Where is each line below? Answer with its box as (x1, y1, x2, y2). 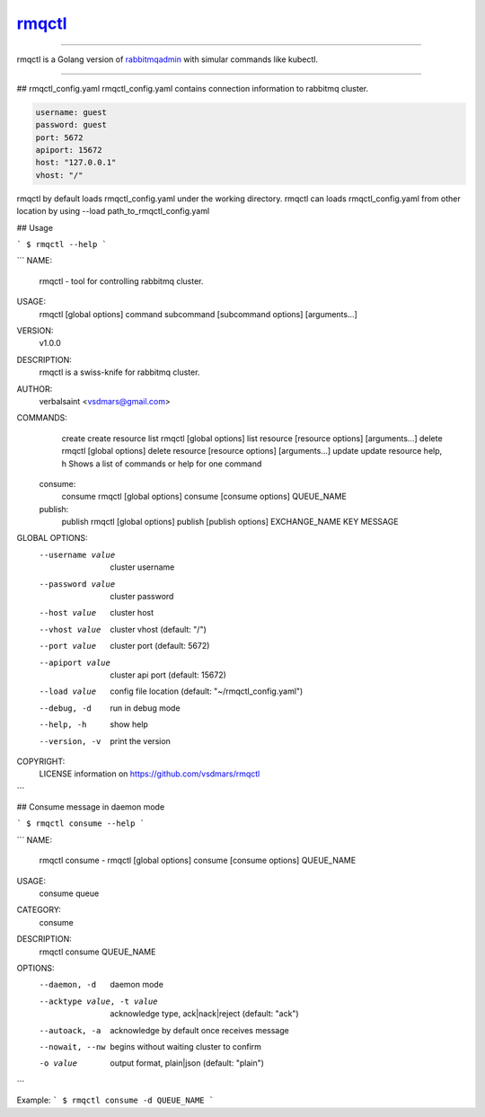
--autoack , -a (39, 1025, 101, 1035)
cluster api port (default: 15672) (110, 669, 226, 680)
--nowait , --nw (39, 1042, 107, 1051)
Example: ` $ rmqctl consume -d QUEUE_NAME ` (16, 1095, 215, 1105)
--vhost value (39, 625, 101, 634)
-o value (39, 1059, 78, 1068)
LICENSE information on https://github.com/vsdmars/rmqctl (39, 768, 260, 779)
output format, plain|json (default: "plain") (110, 1058, 265, 1068)
